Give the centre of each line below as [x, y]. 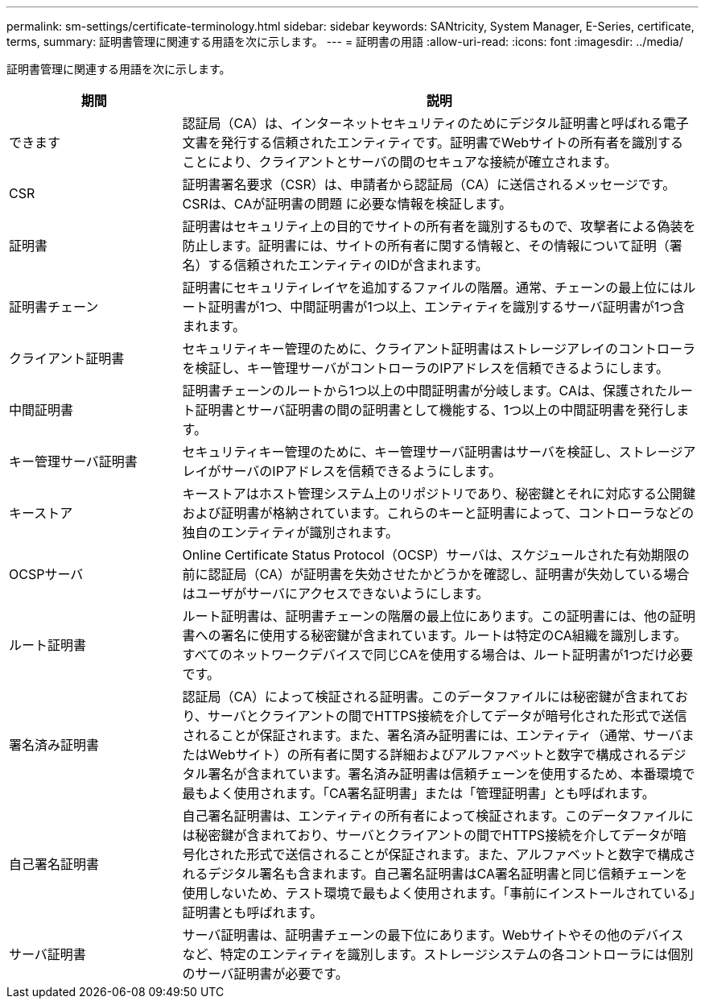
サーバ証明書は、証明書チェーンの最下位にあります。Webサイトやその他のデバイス [433, 935]
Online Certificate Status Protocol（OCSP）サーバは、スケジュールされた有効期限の [436, 555]
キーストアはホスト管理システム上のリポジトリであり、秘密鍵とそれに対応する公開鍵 [439, 494]
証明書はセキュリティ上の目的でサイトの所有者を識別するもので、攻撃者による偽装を [439, 226]
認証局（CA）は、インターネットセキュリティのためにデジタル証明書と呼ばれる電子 [435, 123]
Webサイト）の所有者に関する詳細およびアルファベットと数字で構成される [434, 755]
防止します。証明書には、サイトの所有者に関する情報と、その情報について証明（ [426, 246]
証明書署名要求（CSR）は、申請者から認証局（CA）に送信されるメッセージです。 [429, 184]
